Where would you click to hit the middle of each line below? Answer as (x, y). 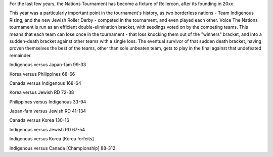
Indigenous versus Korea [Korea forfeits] (52, 139)
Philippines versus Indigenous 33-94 (48, 101)
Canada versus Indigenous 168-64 (45, 83)
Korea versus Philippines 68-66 (42, 74)
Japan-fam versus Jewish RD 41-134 (48, 111)
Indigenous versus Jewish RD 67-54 (47, 129)
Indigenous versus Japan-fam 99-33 (48, 65)
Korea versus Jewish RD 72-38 (42, 92)
